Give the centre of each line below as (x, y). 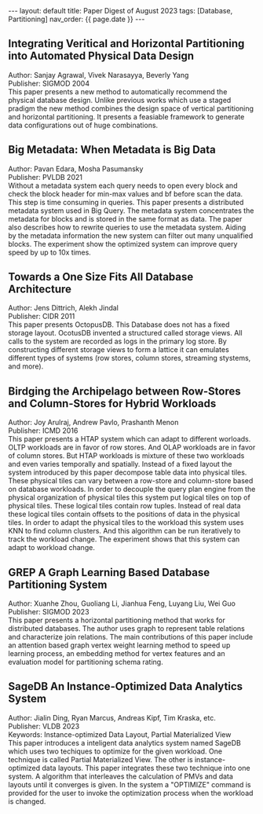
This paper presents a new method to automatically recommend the (118, 91)
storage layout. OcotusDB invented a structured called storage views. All (125, 333)
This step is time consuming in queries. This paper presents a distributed (126, 202)
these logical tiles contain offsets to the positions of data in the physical (124, 514)
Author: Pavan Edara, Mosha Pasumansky (76, 169)
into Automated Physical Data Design (101, 56)
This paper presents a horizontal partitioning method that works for (117, 620)
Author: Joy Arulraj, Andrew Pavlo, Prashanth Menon (93, 423)
